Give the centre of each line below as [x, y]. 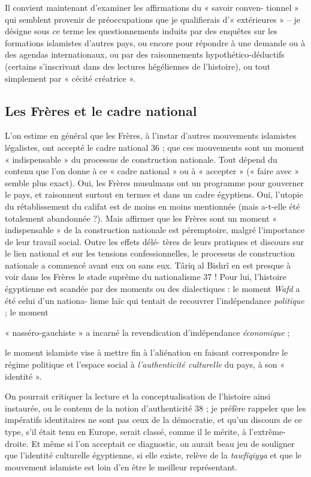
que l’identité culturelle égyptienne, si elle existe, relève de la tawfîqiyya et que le [153, 455]
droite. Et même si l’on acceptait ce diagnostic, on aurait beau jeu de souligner [150, 443]
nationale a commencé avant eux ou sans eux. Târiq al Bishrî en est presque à [148, 265]
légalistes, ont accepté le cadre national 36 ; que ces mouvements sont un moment [155, 147]
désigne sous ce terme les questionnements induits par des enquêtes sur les [141, 31]
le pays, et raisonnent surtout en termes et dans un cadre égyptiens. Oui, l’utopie [154, 194]
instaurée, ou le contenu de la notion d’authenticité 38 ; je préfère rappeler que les [155, 408]
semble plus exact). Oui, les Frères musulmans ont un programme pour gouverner [155, 182]
